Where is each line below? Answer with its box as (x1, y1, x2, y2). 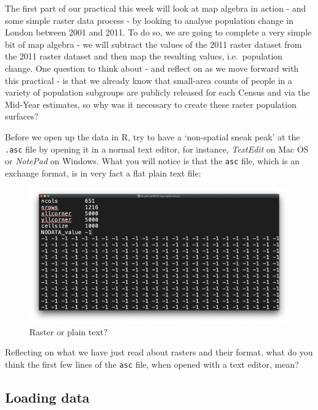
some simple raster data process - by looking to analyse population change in (5, 13, 294, 26)
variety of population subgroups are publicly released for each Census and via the (5, 86, 310, 99)
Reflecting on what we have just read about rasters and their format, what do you (5, 346, 313, 359)
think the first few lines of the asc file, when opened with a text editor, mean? (5, 357, 299, 370)
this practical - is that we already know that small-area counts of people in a (5, 74, 292, 86)
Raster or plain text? (29, 325, 108, 338)
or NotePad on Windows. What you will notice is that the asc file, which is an (5, 154, 300, 167)
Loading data (5, 387, 90, 406)
